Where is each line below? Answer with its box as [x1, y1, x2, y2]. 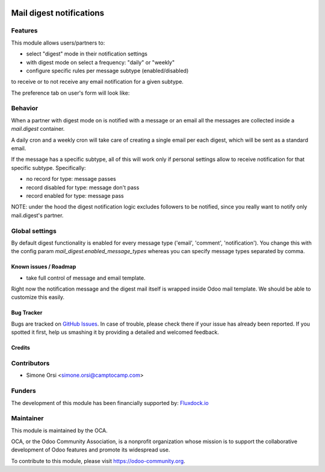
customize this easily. [11, 294, 65, 301]
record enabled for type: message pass [26, 192, 124, 199]
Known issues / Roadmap [11, 263, 76, 271]
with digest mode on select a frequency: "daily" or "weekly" [26, 58, 175, 66]
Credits [11, 344, 30, 351]
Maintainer [11, 414, 44, 423]
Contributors [11, 359, 50, 368]
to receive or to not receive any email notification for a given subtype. [11, 78, 184, 86]
